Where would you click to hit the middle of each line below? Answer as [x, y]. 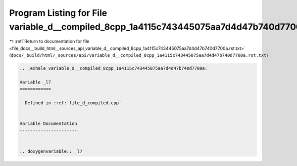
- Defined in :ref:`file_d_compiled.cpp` [71, 103]
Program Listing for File [58, 13]
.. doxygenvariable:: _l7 [51, 151]
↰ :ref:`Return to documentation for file [49, 41]
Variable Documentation [49, 124]
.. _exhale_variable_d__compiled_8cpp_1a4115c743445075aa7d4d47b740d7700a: [114, 68]
